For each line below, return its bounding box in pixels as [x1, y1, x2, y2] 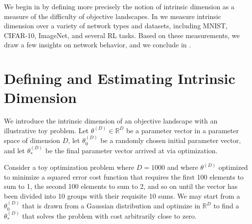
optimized [218, 162, 248, 172]
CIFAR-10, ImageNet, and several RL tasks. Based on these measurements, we [4, 30, 240, 40]
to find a [213, 201, 239, 211]
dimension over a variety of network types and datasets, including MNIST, [4, 20, 228, 31]
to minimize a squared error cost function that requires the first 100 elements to [4, 171, 244, 182]
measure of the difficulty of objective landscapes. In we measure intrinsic [4, 11, 221, 21]
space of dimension [4, 135, 60, 145]
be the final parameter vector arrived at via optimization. [45, 145, 218, 155]
